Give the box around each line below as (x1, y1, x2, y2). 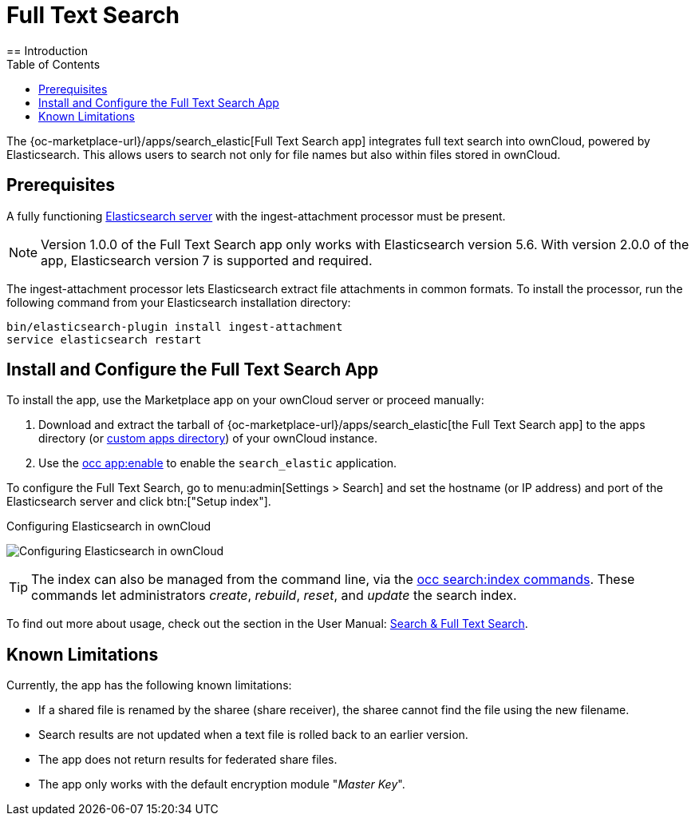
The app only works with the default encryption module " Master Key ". (38, 777, 405, 792)
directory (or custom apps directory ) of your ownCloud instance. (38, 431, 377, 446)
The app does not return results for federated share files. (38, 753, 338, 767)
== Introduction (6, 43, 88, 58)
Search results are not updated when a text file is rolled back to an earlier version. (38, 728, 468, 742)
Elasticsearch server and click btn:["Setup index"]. (6, 494, 271, 509)
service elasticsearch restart (6, 332, 202, 346)
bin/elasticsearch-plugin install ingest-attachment (6, 320, 343, 333)
